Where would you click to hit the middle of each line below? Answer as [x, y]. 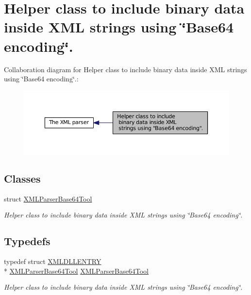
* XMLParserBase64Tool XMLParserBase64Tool [76, 271]
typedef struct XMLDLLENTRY [53, 261]
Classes [22, 178]
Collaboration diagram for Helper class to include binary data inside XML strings [125, 69]
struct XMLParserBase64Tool [48, 198]
